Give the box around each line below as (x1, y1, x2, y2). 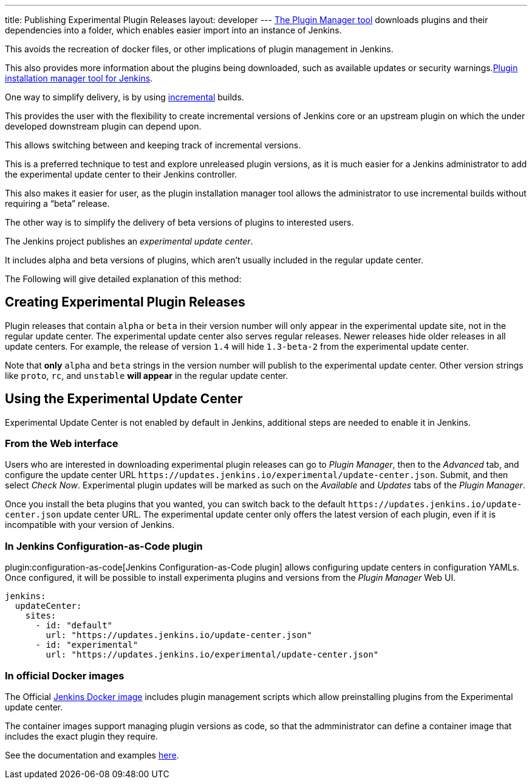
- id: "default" (35, 620, 113, 631)
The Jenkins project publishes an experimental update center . (5, 236, 253, 246)
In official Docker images (5, 669, 124, 682)
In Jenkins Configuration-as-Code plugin (5, 539, 203, 552)
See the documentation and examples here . (5, 749, 179, 760)
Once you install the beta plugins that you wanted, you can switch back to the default (5, 499, 346, 510)
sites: (25, 611, 56, 621)
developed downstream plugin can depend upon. (5, 121, 202, 131)
